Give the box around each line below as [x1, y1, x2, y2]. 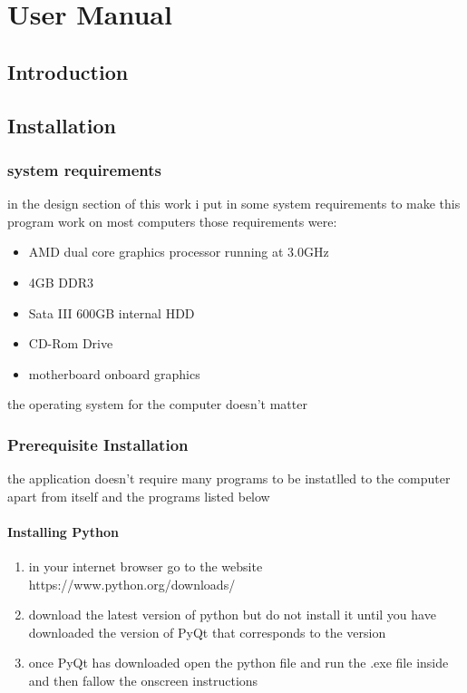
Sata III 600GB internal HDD [28, 303, 195, 322]
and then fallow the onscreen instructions [28, 671, 258, 690]
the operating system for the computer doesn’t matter [7, 395, 307, 414]
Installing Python [7, 522, 119, 541]
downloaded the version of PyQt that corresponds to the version [28, 622, 386, 641]
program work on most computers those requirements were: [7, 211, 337, 230]
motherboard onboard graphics [28, 364, 200, 383]
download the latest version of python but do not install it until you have [28, 605, 436, 624]
